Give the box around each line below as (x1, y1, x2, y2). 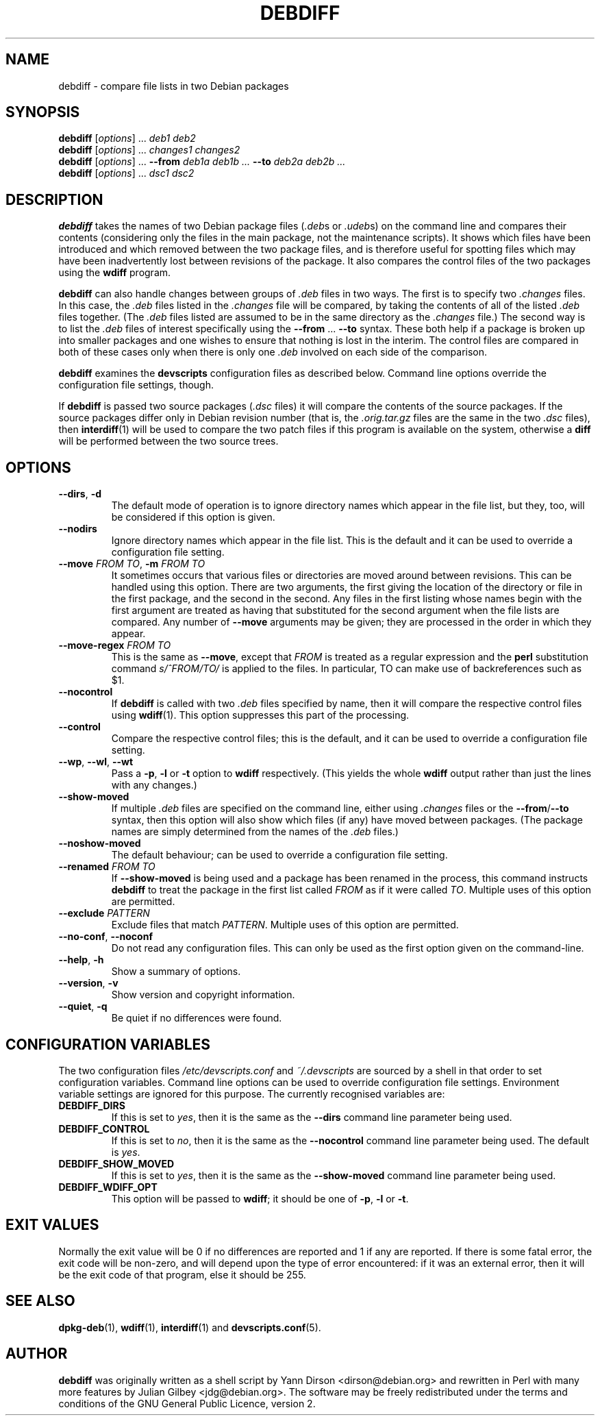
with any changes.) (111, 779, 197, 791)
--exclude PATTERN (58, 907, 150, 919)
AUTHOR (5, 1345, 68, 1363)
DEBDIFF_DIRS (58, 1099, 125, 1111)
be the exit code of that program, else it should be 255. (58, 1268, 306, 1281)
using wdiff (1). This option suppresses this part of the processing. (111, 709, 410, 721)
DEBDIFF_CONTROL (58, 1122, 150, 1135)
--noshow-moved (58, 837, 141, 850)
